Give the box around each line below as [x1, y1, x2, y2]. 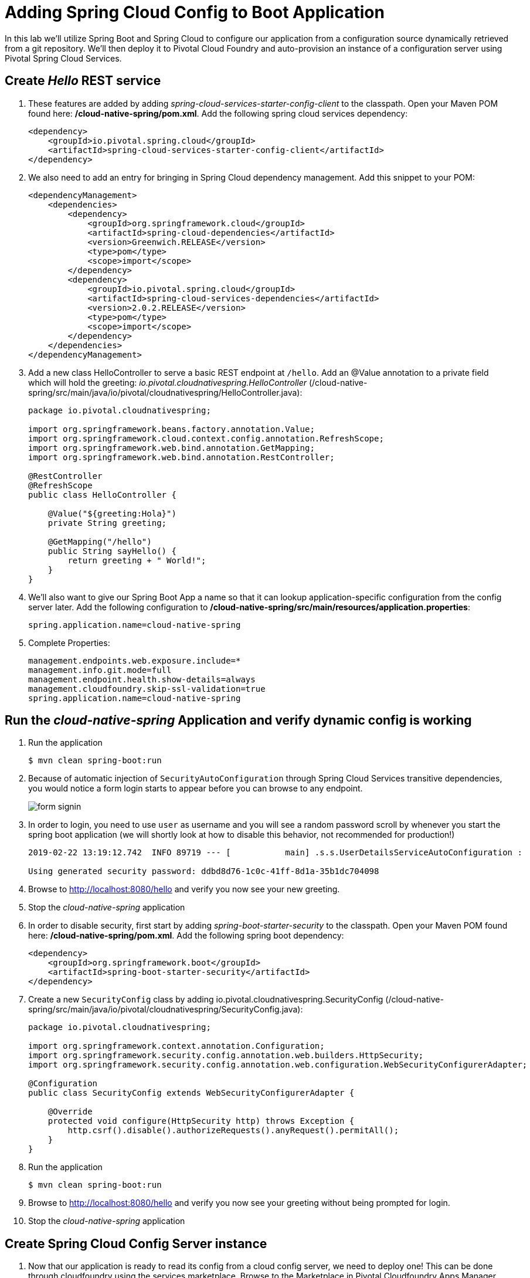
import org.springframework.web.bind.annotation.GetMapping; [28, 443, 315, 453]
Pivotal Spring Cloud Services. [5, 53, 122, 63]
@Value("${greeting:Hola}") [47, 508, 176, 518]
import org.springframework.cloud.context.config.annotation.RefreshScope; [28, 433, 384, 443]
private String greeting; [47, 518, 167, 528]
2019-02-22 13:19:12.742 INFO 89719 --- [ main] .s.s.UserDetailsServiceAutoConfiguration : [28, 848, 522, 858]
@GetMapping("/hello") [47, 536, 152, 546]
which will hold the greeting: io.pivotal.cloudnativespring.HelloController [28, 377, 307, 388]
